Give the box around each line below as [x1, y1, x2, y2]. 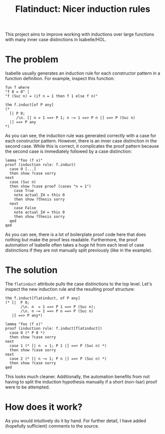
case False [14, 206, 36, 211]
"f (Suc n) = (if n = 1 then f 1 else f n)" [5, 94, 98, 99]
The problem [5, 54, 59, 65]
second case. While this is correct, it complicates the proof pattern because [5, 143, 159, 149]
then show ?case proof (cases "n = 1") [9, 184, 92, 189]
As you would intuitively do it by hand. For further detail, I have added [5, 418, 146, 424]
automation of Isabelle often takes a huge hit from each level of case [5, 242, 144, 248]
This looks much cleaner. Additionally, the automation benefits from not [5, 374, 150, 380]
